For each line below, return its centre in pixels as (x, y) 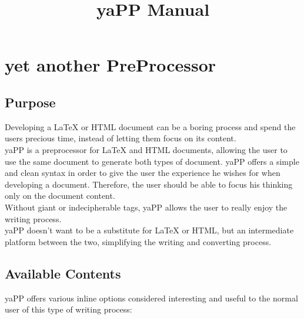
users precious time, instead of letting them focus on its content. (121, 138)
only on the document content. (60, 196)
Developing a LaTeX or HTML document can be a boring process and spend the (150, 126)
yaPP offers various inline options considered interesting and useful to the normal (151, 298)
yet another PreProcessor (111, 65)
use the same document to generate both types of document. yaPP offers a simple (152, 161)
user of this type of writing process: (69, 309)
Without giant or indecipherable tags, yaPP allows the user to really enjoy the (146, 207)
